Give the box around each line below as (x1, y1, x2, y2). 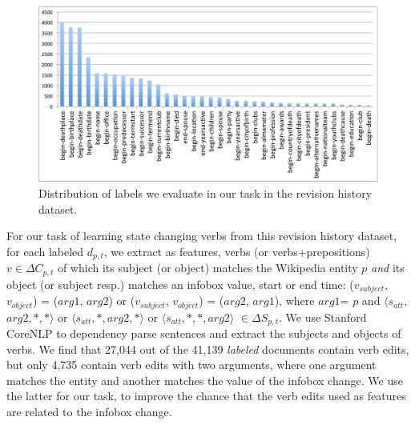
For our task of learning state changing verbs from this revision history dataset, (6, 227, 397, 244)
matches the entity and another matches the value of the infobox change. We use (6, 371, 403, 388)
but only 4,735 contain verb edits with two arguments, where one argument (6, 356, 377, 373)
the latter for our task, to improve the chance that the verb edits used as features (6, 387, 406, 404)
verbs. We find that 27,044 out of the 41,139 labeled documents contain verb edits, (6, 340, 409, 357)
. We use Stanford (279, 308, 367, 325)
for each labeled (6, 243, 84, 259)
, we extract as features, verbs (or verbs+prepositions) (103, 243, 370, 259)
